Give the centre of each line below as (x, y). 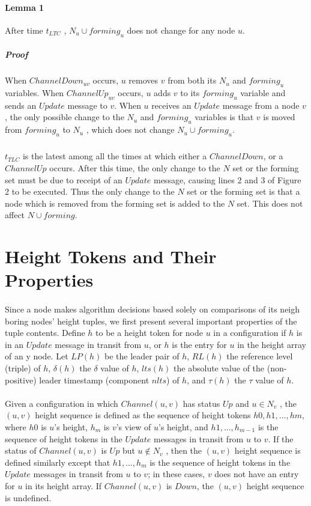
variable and (263, 92)
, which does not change (130, 130)
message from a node (261, 105)
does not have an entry (257, 474)
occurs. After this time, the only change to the (135, 167)
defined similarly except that (58, 462)
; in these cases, (177, 474)
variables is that (224, 117)
